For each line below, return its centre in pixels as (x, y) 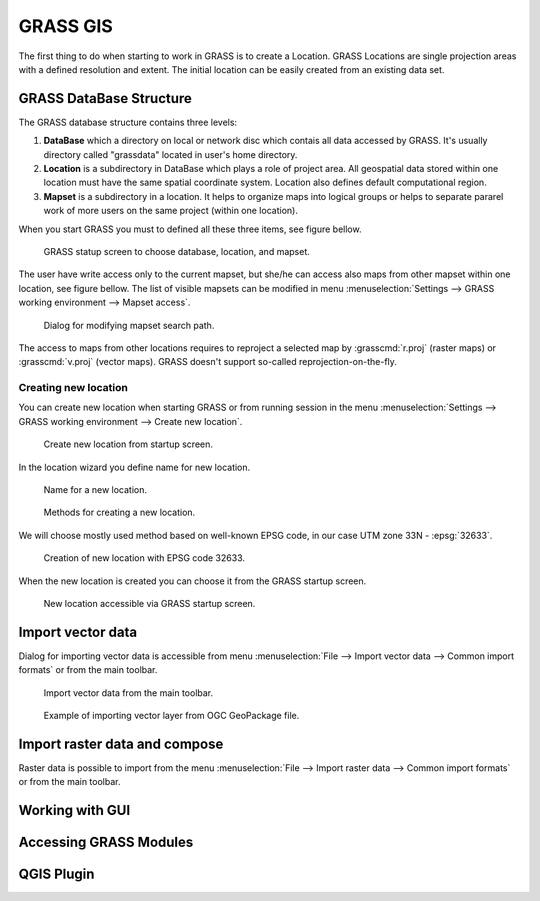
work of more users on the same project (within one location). (171, 211)
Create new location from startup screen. (128, 444)
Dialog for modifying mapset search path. (129, 325)
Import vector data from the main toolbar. (128, 692)
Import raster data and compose (121, 743)
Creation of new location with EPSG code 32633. (144, 558)
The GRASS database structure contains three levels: (128, 122)
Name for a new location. (95, 490)
